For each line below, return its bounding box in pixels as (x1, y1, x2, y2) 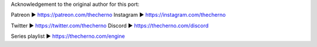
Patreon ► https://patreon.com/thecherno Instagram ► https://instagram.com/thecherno (11, 12, 226, 19)
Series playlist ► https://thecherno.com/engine (11, 32, 126, 40)
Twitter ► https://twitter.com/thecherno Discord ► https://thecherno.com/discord (11, 22, 209, 29)
